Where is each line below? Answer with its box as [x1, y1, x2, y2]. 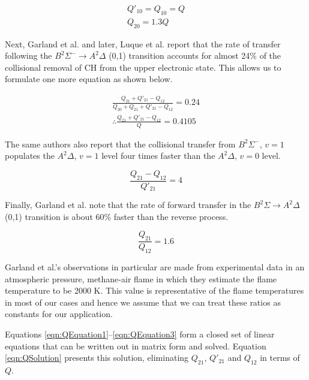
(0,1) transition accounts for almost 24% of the [109, 49, 281, 62]
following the [5, 49, 52, 62]
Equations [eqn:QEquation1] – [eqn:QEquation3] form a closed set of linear [5, 327, 275, 340]
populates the [5, 149, 55, 162]
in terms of [260, 351, 300, 364]
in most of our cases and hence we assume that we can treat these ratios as [5, 295, 281, 308]
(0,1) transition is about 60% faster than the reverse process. [5, 210, 229, 222]
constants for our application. [5, 307, 113, 320]
